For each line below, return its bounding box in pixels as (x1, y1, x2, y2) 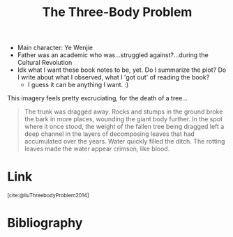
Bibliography (7, 215, 83, 231)
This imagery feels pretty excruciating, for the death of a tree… (7, 94, 188, 102)
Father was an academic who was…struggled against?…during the (17, 51, 209, 59)
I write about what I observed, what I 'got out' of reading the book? (17, 73, 210, 82)
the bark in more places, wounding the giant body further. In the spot (24, 115, 223, 123)
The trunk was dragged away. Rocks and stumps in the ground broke (24, 107, 223, 116)
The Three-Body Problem (42, 4, 193, 20)
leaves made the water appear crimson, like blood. (24, 144, 170, 153)
